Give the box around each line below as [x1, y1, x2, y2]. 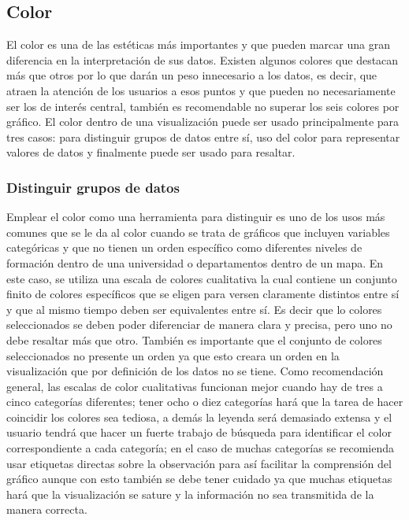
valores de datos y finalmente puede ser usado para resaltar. [6, 144, 296, 160]
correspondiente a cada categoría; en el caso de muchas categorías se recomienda [6, 440, 395, 456]
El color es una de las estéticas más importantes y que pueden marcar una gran [6, 36, 390, 53]
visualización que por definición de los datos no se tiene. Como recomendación [6, 363, 384, 379]
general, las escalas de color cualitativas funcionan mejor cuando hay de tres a [6, 378, 383, 394]
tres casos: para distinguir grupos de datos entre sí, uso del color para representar [6, 128, 400, 145]
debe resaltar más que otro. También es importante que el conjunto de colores [6, 331, 382, 348]
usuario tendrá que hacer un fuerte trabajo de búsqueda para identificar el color [6, 424, 392, 441]
